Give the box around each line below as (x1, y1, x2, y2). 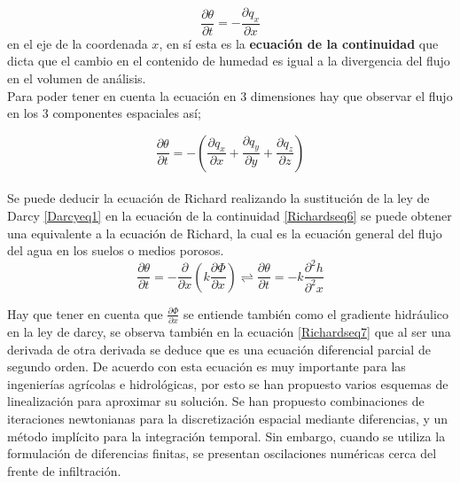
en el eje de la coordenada (7, 34, 148, 52)
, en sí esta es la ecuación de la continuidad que (159, 34, 439, 52)
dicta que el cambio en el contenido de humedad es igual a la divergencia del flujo (7, 51, 450, 70)
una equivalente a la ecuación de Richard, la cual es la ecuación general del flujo (7, 223, 442, 242)
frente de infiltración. (7, 461, 121, 479)
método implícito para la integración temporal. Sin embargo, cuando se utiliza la (7, 426, 446, 445)
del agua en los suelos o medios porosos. (7, 241, 224, 260)
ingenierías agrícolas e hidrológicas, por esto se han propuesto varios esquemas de (7, 374, 448, 393)
